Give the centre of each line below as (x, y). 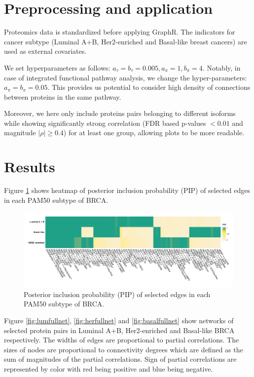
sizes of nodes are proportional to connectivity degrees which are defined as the (124, 349)
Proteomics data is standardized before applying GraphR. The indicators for (120, 32)
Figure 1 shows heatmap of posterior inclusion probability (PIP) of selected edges (127, 190)
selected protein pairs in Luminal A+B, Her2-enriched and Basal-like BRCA (119, 330)
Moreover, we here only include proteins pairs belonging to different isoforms (120, 113)
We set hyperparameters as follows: (57, 67)
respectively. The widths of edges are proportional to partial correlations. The (122, 340)
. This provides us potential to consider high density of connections (149, 87)
